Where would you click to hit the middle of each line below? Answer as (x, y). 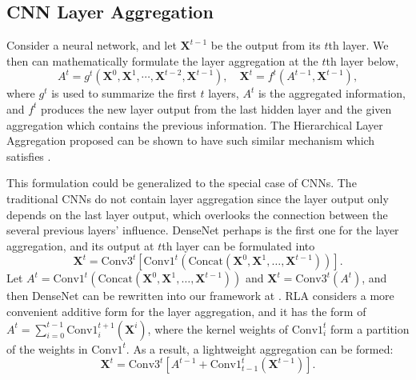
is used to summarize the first (124, 93)
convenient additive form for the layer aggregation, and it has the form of (186, 311)
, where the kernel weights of (218, 328)
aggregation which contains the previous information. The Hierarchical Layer (195, 124)
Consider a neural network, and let (92, 45)
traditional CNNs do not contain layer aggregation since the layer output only (198, 198)
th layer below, (362, 60)
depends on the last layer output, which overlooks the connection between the (197, 214)
